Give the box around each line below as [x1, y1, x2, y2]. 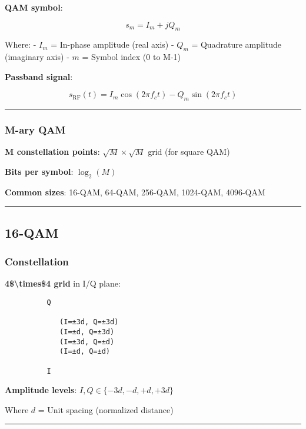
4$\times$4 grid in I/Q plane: [5, 277, 121, 290]
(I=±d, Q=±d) [59, 347, 110, 356]
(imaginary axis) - [5, 51, 69, 63]
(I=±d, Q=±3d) [59, 327, 115, 336]
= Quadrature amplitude [191, 38, 281, 51]
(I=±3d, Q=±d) [59, 337, 115, 346]
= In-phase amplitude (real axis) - [51, 38, 174, 51]
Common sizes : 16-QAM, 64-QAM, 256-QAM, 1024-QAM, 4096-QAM [5, 185, 265, 198]
